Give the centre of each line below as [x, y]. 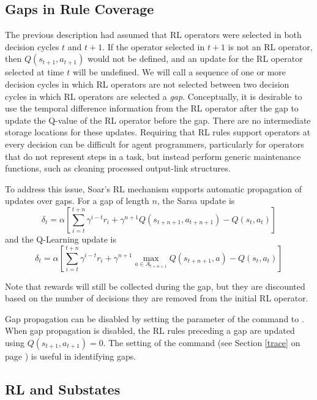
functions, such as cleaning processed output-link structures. [118, 168]
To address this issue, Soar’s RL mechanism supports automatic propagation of [154, 188]
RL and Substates [63, 389]
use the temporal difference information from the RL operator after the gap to [152, 108]
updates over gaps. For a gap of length [77, 201]
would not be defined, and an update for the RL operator [195, 58]
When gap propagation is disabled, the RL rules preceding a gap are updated [150, 330]
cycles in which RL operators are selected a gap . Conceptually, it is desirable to [154, 96]
